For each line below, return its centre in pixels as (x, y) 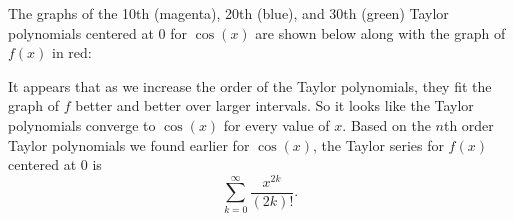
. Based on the (386, 124)
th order (468, 124)
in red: (72, 52)
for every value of (276, 124)
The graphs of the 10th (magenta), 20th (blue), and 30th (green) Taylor (228, 13)
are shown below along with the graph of (380, 32)
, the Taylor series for (378, 144)
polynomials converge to (82, 124)
